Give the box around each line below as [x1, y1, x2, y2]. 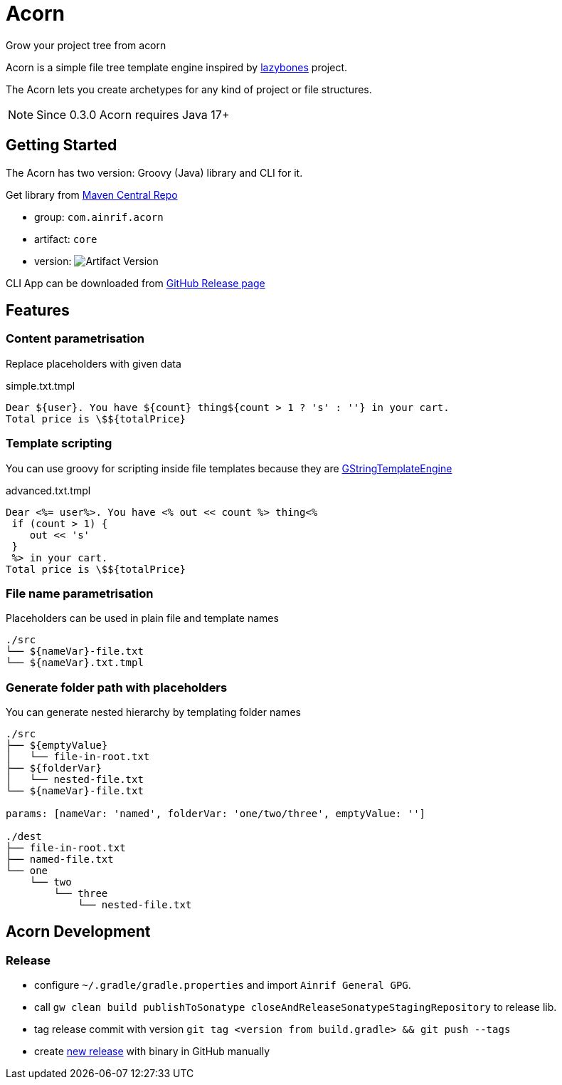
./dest [6, 831, 42, 843]
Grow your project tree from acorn [6, 38, 166, 51]
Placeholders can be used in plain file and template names [6, 612, 279, 625]
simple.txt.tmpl [6, 379, 75, 392]
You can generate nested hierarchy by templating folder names [6, 706, 301, 719]
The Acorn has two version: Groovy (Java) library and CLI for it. [6, 166, 303, 179]
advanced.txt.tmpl [6, 484, 91, 497]
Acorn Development [6, 923, 151, 941]
